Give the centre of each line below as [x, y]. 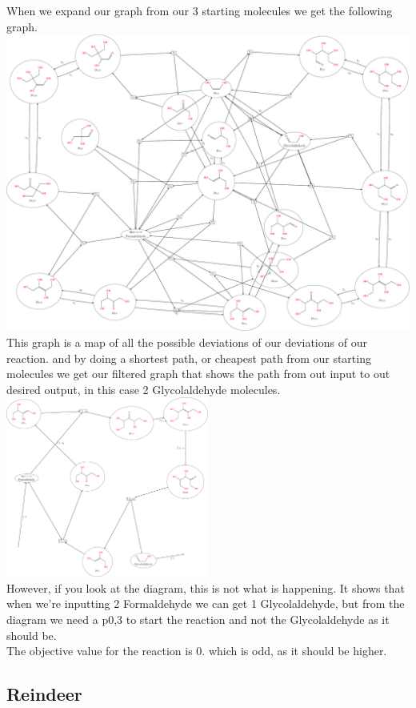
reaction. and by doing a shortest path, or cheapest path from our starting [189, 358]
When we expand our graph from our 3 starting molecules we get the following [200, 10]
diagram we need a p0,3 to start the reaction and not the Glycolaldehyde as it [198, 619]
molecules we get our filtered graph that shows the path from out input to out [198, 374]
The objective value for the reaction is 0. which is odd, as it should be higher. [197, 651]
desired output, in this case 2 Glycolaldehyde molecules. [144, 389]
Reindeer [44, 694]
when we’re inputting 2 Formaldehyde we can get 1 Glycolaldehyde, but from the [206, 603]
